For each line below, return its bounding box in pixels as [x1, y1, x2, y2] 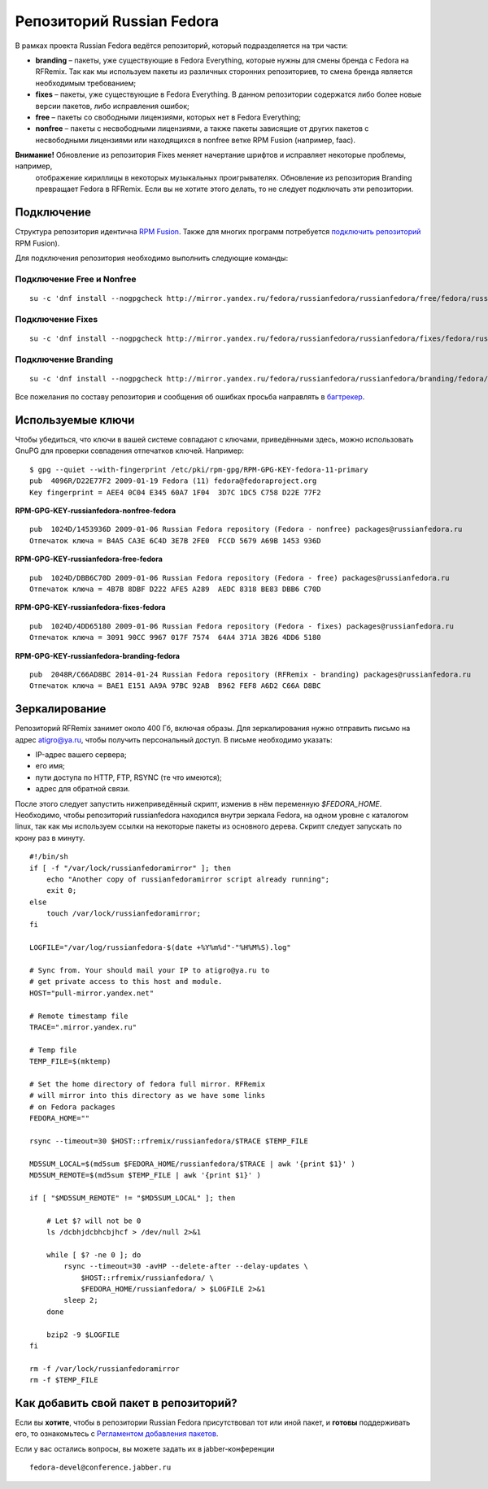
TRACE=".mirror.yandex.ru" [29, 1023, 137, 1032]
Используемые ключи [15, 413, 135, 427]
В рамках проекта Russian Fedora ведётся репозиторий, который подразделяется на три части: [15, 41, 349, 50]
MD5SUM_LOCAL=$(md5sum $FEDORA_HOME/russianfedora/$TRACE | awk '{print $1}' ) [29, 1159, 355, 1169]
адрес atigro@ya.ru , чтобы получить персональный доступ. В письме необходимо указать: [15, 734, 333, 744]
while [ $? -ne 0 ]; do [46, 1250, 142, 1260]
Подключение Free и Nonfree [15, 273, 137, 285]
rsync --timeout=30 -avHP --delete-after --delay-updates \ [63, 1261, 308, 1271]
